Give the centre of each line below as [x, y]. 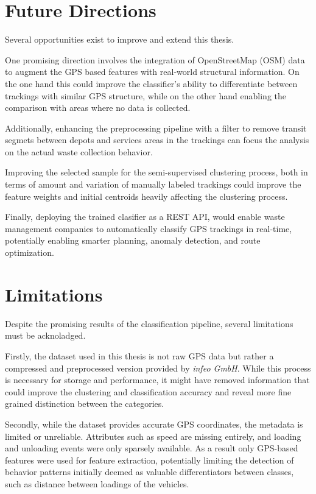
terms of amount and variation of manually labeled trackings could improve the [153, 184]
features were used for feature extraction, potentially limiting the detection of [149, 460]
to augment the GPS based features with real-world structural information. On [152, 72]
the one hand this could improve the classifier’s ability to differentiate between [151, 83]
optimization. [30, 252]
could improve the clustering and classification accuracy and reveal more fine [148, 391]
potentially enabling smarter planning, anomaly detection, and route [133, 240]
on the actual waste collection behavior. [79, 151]
